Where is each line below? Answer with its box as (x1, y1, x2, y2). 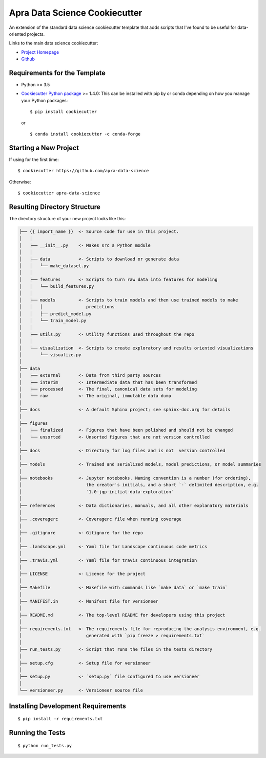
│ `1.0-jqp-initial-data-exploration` (19, 489, 174, 494)
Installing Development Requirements (9, 702, 126, 710)
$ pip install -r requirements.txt (18, 716, 103, 722)
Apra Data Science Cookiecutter (9, 7, 143, 18)
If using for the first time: (9, 157, 59, 162)
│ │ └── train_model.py (19, 318, 86, 323)
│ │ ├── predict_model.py (19, 311, 92, 317)
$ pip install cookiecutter (30, 109, 97, 115)
